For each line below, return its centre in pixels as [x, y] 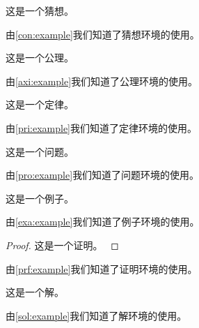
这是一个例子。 [40, 198]
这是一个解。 [35, 292]
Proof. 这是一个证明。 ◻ [62, 245]
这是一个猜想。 [40, 10]
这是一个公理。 [40, 58]
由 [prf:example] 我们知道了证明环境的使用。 [102, 268]
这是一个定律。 [40, 104]
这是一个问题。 [40, 151]
